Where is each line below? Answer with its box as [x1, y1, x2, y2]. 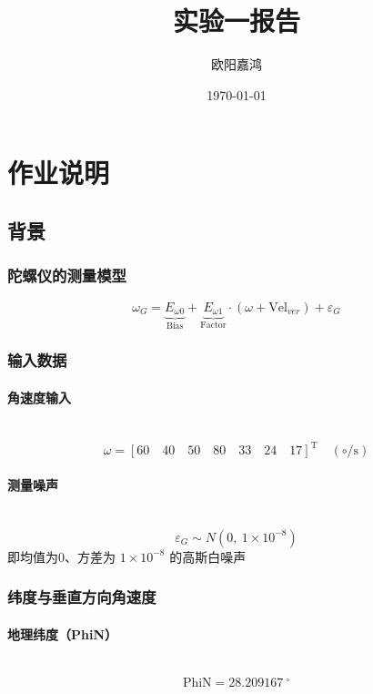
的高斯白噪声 [169, 546, 247, 566]
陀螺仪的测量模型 [7, 264, 126, 287]
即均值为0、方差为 [7, 546, 116, 566]
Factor [200, 320, 227, 330]
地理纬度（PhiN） [7, 624, 118, 643]
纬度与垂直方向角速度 [7, 586, 156, 608]
